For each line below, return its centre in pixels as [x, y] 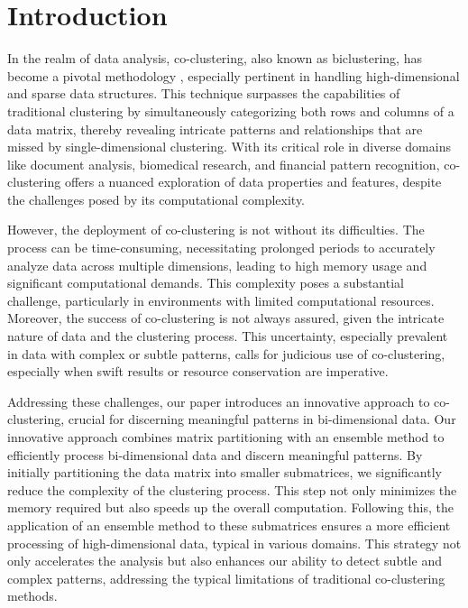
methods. [32, 596]
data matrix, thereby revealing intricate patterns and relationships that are [215, 129]
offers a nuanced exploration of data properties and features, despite [253, 182]
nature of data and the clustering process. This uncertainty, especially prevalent [228, 336]
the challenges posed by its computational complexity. [156, 199]
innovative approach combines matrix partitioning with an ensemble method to [226, 437]
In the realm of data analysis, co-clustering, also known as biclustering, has [215, 58]
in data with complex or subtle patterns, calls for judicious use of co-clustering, [226, 353]
